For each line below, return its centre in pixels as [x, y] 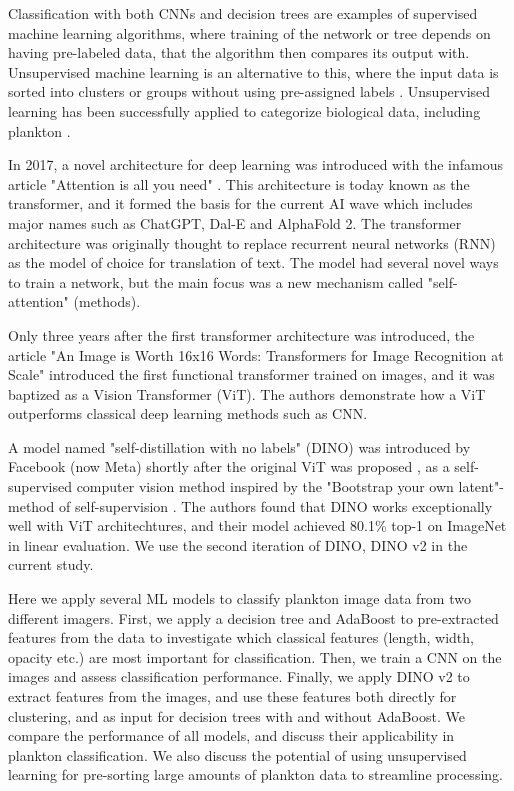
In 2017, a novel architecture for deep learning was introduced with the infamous [256, 164]
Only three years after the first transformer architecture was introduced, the [241, 334]
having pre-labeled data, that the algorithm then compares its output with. [239, 52]
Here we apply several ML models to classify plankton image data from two [239, 598]
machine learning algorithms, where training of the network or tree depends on [249, 32]
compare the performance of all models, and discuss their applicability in [231, 735]
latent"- [481, 486]
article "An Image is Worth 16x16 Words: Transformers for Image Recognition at [256, 354]
